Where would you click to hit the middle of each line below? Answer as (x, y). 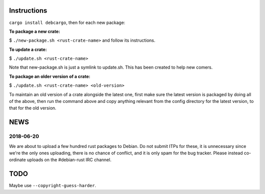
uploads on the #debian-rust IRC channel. (69, 160)
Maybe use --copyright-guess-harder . (53, 186)
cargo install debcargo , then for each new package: (67, 23)
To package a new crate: (35, 31)
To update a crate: (28, 49)
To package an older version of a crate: (50, 76)
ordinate (18, 160)
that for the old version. (33, 108)
